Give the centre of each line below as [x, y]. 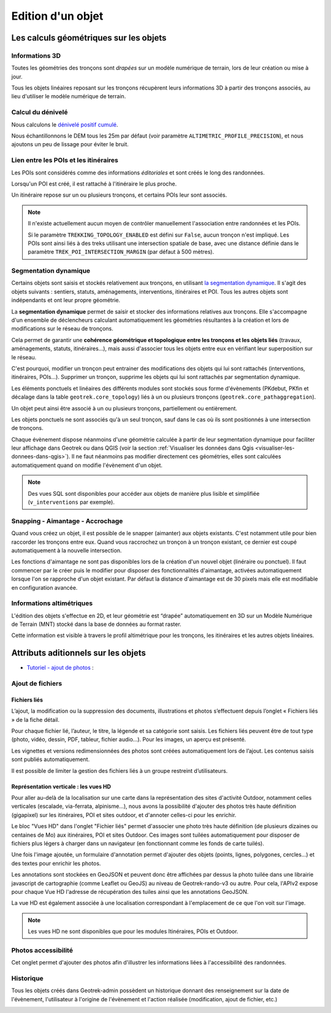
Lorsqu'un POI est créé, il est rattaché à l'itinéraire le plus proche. [94, 184]
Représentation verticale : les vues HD [61, 786]
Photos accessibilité [42, 950]
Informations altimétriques [52, 603]
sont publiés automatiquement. [51, 759]
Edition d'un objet [57, 16]
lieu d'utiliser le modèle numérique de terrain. [69, 96]
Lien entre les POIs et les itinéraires [65, 160]
